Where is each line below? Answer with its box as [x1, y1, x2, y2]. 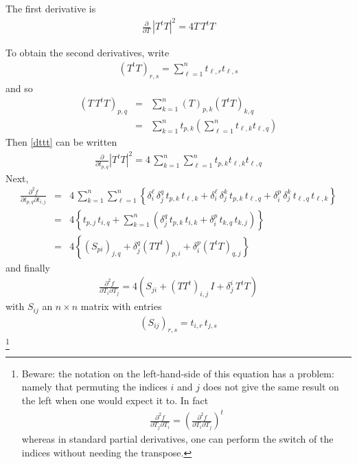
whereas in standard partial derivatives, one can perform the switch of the [21, 432, 334, 446]
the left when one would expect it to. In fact [21, 393, 209, 407]
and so [5, 80, 33, 95]
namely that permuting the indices [21, 379, 168, 394]
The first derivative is [5, 1, 96, 15]
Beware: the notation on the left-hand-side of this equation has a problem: [21, 366, 334, 380]
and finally [5, 260, 50, 274]
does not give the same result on [203, 379, 339, 394]
